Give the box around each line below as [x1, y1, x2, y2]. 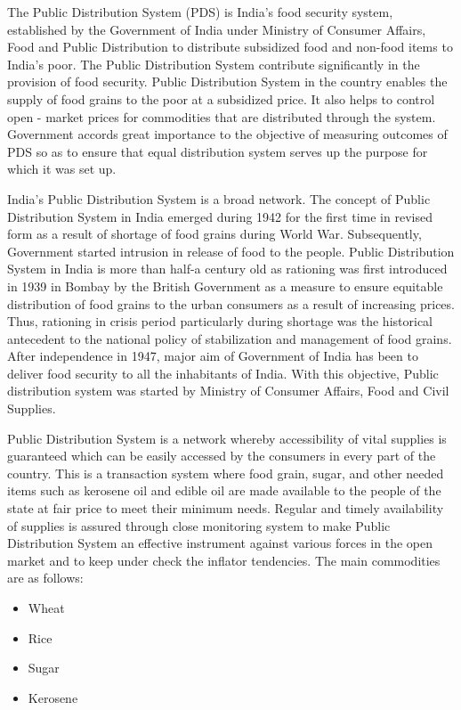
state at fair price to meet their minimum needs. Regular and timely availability [7, 499, 444, 518]
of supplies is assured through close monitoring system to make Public [7, 516, 391, 535]
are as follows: [7, 568, 84, 587]
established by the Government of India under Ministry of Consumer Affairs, [7, 20, 426, 38]
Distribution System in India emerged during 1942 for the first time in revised [7, 207, 433, 225]
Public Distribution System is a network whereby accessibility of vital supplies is [7, 428, 447, 447]
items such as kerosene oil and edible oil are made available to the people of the [7, 481, 441, 500]
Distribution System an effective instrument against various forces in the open [7, 534, 433, 552]
